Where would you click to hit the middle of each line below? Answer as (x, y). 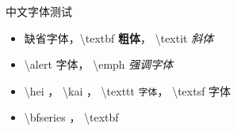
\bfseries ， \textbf (71, 117)
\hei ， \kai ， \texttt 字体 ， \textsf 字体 (128, 90)
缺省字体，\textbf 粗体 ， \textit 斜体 (119, 37)
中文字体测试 (39, 11)
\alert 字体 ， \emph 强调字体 (99, 64)
